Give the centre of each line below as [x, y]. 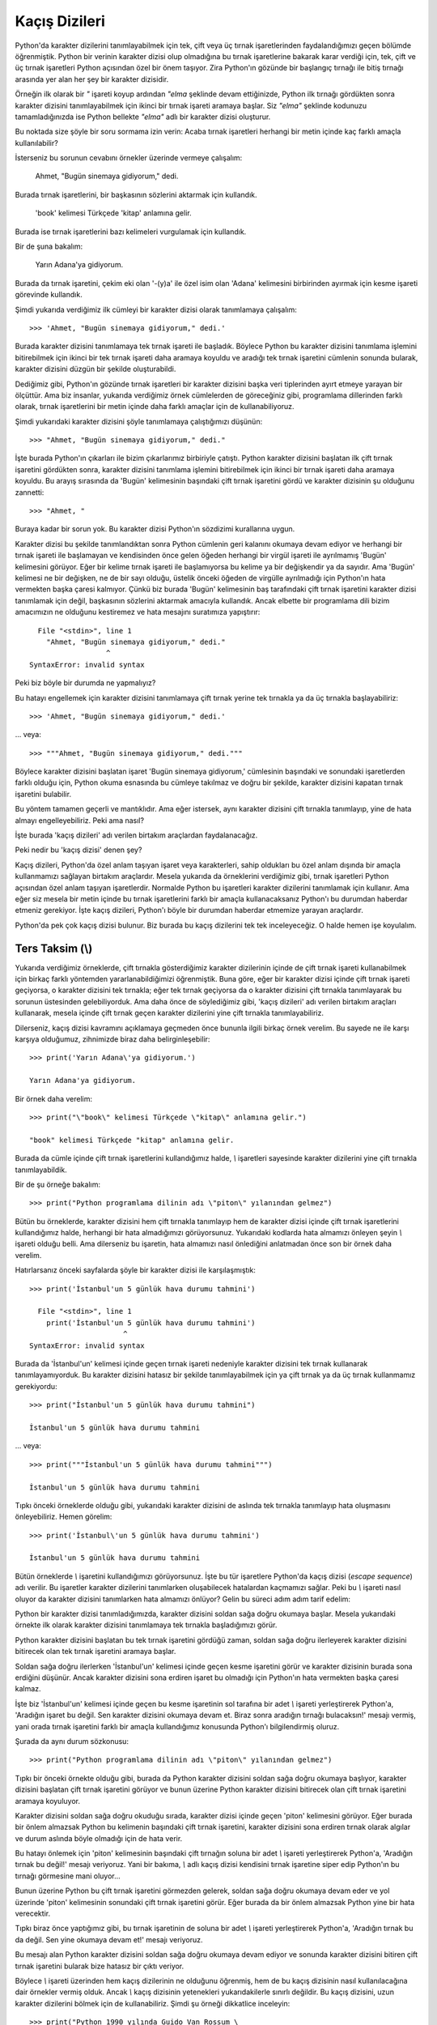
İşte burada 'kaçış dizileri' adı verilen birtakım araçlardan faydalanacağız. [136, 835]
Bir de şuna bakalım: [49, 246]
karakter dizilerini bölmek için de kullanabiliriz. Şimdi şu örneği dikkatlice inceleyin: [153, 2003]
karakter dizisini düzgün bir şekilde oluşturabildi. [95, 369]
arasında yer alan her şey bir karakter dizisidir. [92, 79]
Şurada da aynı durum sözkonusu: [72, 1741]
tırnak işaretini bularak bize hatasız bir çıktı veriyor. [100, 1966]
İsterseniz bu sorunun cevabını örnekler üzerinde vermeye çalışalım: [129, 158]
